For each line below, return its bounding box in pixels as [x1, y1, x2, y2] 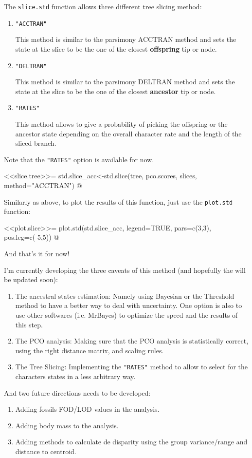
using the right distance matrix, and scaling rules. [15, 345, 164, 355]
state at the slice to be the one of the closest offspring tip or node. [15, 43, 217, 54]
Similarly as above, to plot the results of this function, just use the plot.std [4, 196, 233, 207]
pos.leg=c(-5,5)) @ [4, 232, 59, 242]
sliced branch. [15, 138, 56, 148]
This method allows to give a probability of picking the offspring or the [15, 119, 228, 129]
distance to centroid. [15, 446, 76, 457]
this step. [15, 319, 43, 329]
